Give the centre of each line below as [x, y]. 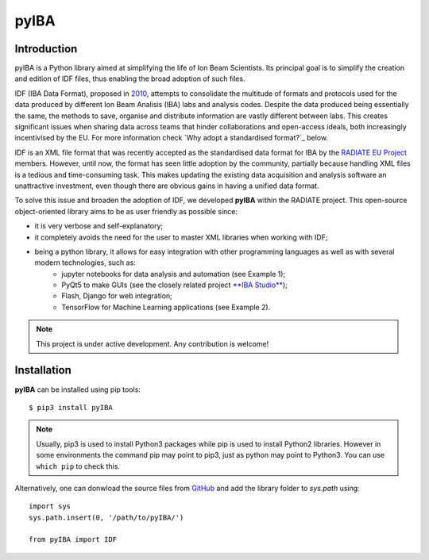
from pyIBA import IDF [73, 540]
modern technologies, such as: [85, 263]
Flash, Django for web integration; [117, 296]
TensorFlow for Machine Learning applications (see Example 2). [166, 307]
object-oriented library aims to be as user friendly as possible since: [126, 211]
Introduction [46, 49]
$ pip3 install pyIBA [71, 407]
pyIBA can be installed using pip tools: [77, 389]
